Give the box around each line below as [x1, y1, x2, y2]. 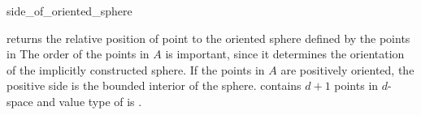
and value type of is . [37, 92, 142, 109]
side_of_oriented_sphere [7, 2, 132, 19]
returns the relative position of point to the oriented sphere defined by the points [7, 29, 410, 46]
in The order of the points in [7, 45, 150, 62]
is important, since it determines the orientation [165, 45, 405, 62]
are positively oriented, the [280, 61, 414, 78]
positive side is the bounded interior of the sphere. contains [7, 77, 302, 94]
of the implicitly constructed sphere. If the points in [7, 61, 265, 78]
